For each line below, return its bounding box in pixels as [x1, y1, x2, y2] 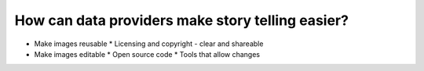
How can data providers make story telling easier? [14, 12, 349, 29]
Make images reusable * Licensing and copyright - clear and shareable [34, 39, 264, 48]
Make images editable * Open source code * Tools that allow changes [34, 49, 261, 59]
